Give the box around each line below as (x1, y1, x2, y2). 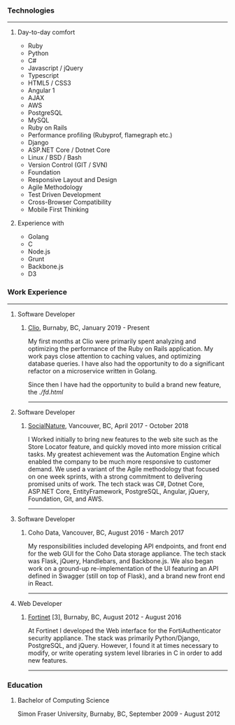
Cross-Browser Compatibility (27, 198, 112, 207)
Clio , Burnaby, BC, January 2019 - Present (27, 323, 150, 331)
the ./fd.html (27, 387, 64, 396)
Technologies (7, 6, 55, 15)
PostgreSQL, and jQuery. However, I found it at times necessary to (27, 641, 219, 649)
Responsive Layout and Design (27, 176, 117, 184)
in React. (27, 579, 54, 587)
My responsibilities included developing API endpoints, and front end (27, 541, 227, 550)
